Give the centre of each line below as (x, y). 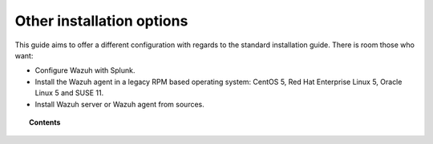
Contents (45, 122)
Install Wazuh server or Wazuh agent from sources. (119, 104)
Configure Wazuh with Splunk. (85, 70)
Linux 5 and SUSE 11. (69, 93)
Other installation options (101, 21)
